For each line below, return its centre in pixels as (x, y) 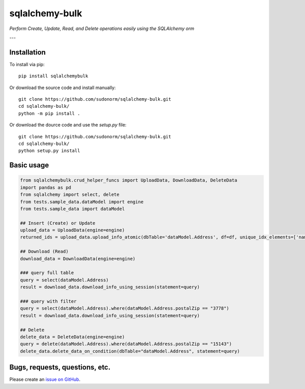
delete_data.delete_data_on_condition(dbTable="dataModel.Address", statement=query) (130, 351)
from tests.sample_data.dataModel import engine (82, 202)
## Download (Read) (44, 251)
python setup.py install (49, 151)
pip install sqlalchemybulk (53, 76)
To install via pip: (27, 64)
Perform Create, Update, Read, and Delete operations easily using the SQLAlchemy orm (102, 28)
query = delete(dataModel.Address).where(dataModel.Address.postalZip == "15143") (126, 344)
